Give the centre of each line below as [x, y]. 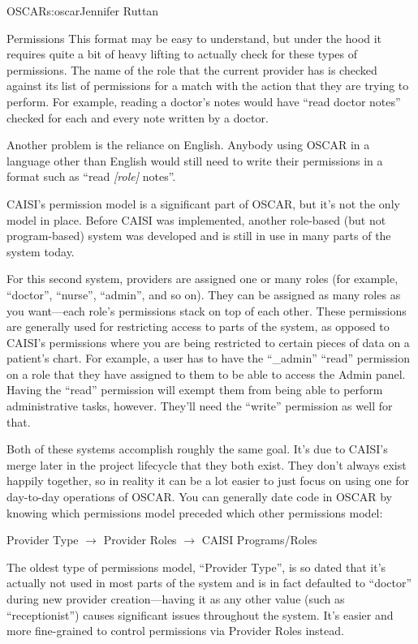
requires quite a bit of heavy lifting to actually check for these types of [182, 54]
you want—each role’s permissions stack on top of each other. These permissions [207, 310]
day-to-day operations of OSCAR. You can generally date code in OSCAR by [200, 497]
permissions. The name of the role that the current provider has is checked [192, 69]
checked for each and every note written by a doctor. [138, 117]
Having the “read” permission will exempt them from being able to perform [195, 390]
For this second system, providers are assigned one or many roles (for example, [203, 279]
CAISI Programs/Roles [259, 540]
